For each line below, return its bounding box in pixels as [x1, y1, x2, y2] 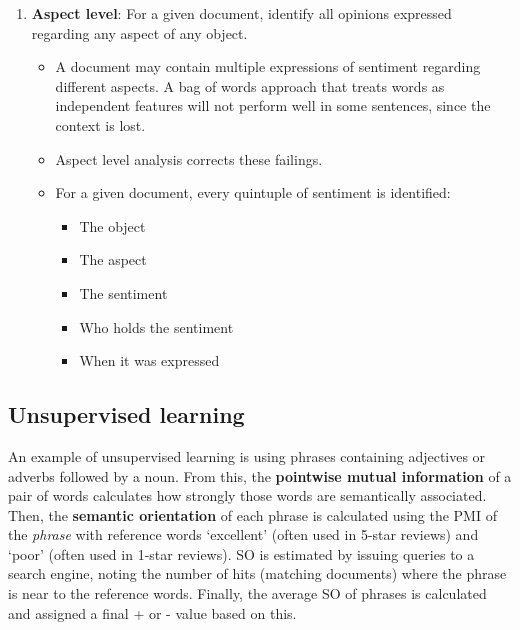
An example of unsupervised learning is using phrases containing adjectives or [8, 445, 486, 466]
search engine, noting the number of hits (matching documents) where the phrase [8, 563, 507, 584]
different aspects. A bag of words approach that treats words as [55, 75, 445, 96]
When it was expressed [79, 350, 220, 371]
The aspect [79, 249, 147, 270]
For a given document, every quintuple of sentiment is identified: [55, 182, 451, 203]
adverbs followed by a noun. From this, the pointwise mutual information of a [8, 465, 512, 486]
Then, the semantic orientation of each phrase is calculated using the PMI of [8, 504, 497, 525]
